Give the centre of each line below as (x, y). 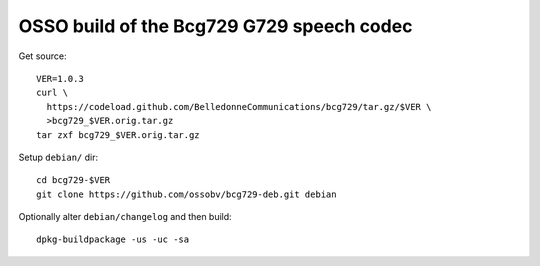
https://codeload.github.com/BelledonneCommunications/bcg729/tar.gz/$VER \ (239, 106)
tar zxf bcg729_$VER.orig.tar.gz (118, 134)
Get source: (42, 56)
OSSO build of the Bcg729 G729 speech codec (215, 26)
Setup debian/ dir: (58, 157)
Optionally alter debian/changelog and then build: (125, 217)
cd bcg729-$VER (73, 180)
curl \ (52, 93)
